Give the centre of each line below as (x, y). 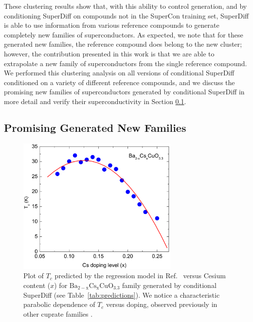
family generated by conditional (169, 285)
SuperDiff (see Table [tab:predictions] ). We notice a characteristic (122, 295)
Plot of (34, 276)
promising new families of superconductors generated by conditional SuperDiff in (124, 92)
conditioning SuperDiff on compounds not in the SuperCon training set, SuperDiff (126, 15)
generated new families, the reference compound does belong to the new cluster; (123, 44)
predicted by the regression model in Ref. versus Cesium (140, 276)
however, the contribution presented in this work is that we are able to (109, 53)
